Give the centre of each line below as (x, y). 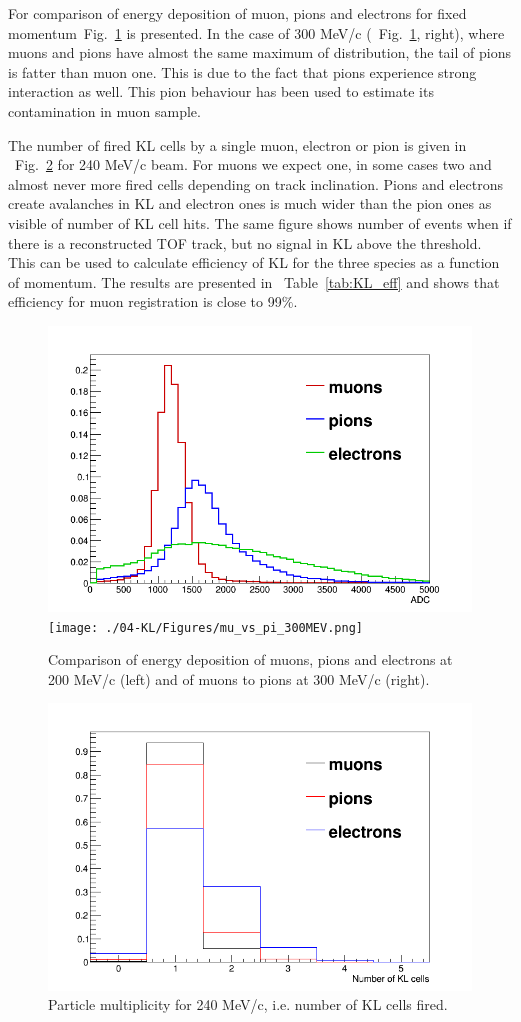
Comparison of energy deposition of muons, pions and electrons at (250, 659)
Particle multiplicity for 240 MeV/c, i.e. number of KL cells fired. (248, 1004)
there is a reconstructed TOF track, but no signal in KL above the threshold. (245, 242)
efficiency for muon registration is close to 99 (145, 301)
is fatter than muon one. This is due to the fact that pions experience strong (242, 71)
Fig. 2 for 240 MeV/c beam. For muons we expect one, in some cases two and (253, 164)
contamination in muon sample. (104, 110)
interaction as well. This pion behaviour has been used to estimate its (221, 91)
